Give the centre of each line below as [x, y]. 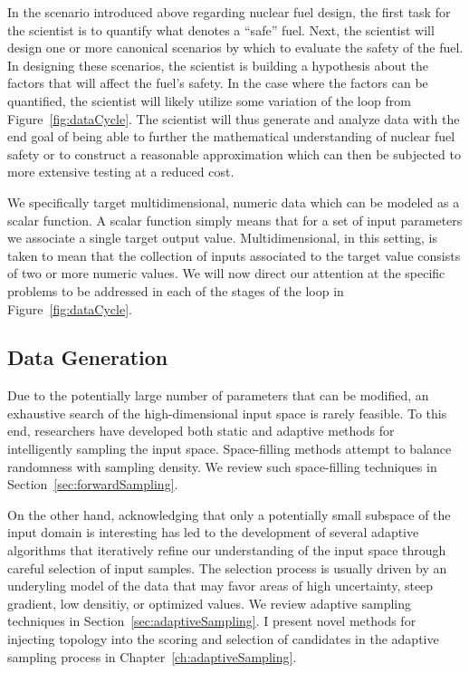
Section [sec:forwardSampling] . [93, 484]
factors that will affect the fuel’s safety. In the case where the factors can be [218, 83]
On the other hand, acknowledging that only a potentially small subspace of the [229, 514]
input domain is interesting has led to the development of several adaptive [213, 532]
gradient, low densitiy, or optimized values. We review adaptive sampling [210, 603]
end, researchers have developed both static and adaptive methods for [201, 431]
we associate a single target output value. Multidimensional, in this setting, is [223, 238]
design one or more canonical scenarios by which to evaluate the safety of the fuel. [235, 48]
